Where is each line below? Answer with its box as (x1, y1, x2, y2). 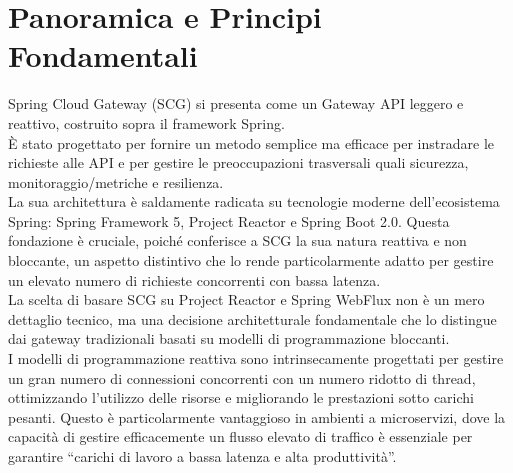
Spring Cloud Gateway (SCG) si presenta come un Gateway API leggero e (8, 93, 464, 114)
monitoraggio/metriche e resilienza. (8, 171, 224, 192)
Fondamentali (8, 35, 198, 76)
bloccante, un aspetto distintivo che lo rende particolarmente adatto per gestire (8, 250, 494, 271)
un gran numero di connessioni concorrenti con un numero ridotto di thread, (8, 367, 476, 388)
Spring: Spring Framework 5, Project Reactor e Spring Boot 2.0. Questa (8, 210, 450, 231)
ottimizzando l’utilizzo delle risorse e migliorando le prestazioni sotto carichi (8, 387, 474, 408)
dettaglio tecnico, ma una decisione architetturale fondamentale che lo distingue (8, 308, 497, 329)
